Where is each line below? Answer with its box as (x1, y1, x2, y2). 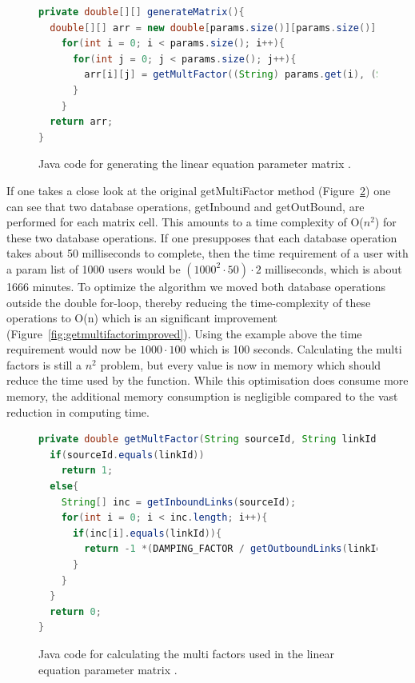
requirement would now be (6, 341, 137, 357)
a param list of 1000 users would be (6, 260, 181, 277)
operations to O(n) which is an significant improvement (6, 310, 278, 326)
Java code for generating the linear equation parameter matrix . (38, 155, 351, 172)
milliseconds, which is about (265, 260, 402, 277)
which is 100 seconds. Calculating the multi (190, 341, 402, 357)
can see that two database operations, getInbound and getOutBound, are (6, 198, 365, 214)
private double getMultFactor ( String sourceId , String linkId (38, 433, 377, 445)
